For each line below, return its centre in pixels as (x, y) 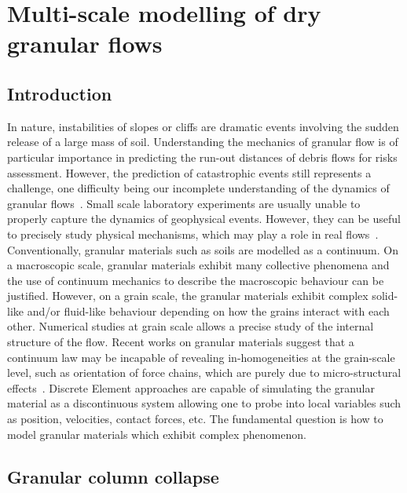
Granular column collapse (113, 476)
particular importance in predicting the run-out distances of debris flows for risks (202, 157)
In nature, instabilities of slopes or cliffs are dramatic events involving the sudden (203, 126)
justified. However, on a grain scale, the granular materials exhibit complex (188, 296)
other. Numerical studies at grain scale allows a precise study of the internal (191, 326)
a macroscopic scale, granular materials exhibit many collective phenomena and (198, 265)
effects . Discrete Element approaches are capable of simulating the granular (191, 387)
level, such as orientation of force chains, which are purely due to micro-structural (204, 372)
